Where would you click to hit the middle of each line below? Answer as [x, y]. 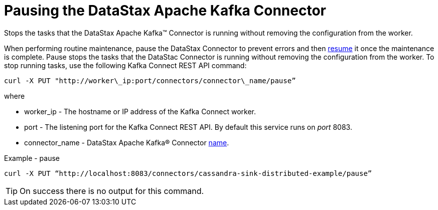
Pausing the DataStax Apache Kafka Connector [165, 11]
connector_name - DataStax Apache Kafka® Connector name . [127, 142]
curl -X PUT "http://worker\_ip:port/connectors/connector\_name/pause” [150, 80]
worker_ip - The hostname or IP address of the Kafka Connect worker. [140, 111]
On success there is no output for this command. [112, 191]
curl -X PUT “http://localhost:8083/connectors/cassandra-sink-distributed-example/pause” [188, 173]
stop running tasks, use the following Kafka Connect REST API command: [125, 65]
